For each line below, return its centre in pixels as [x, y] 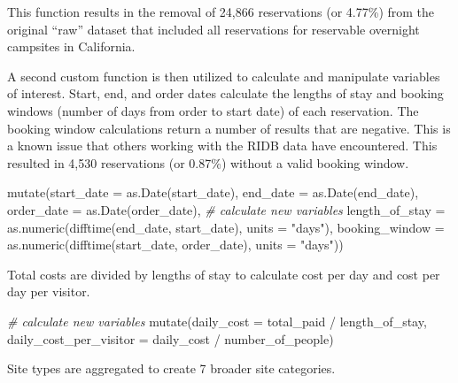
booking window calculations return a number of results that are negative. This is [229, 128]
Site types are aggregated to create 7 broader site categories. [171, 368]
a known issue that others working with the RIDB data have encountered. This [222, 146]
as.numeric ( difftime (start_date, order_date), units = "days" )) [175, 245]
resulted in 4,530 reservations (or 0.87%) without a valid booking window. [208, 162]
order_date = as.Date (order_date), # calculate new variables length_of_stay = [226, 209]
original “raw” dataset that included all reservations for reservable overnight [213, 29]
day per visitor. [49, 291]
